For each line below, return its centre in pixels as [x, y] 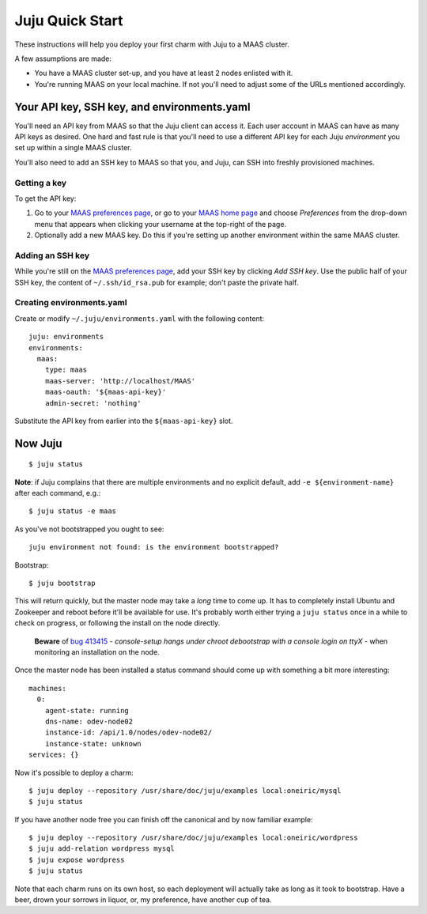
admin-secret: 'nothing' [93, 403]
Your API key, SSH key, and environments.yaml [132, 107]
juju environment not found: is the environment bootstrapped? [154, 547]
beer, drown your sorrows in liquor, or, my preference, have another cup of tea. [143, 900]
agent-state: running [87, 710]
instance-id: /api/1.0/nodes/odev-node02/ [128, 733]
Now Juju [38, 443]
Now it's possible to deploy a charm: [74, 772]
